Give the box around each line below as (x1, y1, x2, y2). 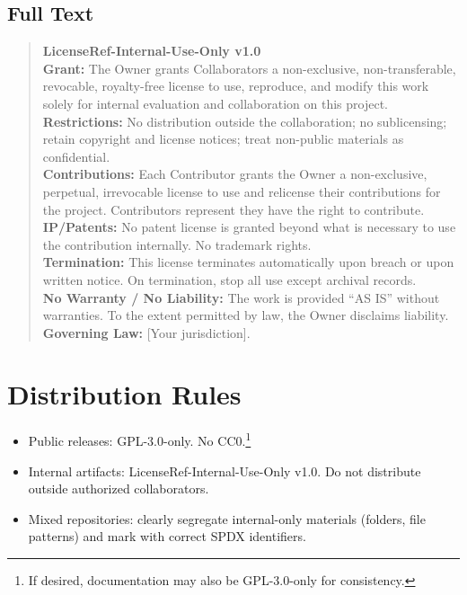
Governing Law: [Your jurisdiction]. (42, 323, 251, 342)
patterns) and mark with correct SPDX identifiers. (28, 527, 306, 546)
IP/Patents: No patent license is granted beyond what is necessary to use (42, 218, 456, 236)
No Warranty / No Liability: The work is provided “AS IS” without (42, 288, 440, 306)
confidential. (42, 147, 110, 165)
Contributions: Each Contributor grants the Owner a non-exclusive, (42, 164, 427, 183)
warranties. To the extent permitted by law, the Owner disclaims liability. (42, 306, 449, 324)
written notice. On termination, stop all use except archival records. (42, 270, 417, 289)
